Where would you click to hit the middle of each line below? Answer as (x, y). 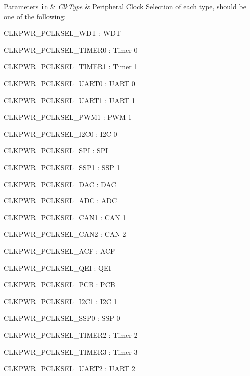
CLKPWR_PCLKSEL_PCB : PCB (60, 284)
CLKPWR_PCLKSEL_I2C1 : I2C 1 (61, 301)
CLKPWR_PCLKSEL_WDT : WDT (62, 33)
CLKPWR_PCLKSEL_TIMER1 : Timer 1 (71, 67)
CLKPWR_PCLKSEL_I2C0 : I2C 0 (61, 133)
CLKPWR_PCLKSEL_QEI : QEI (58, 268)
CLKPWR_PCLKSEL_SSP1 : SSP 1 (62, 167)
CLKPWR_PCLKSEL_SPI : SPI (56, 150)
